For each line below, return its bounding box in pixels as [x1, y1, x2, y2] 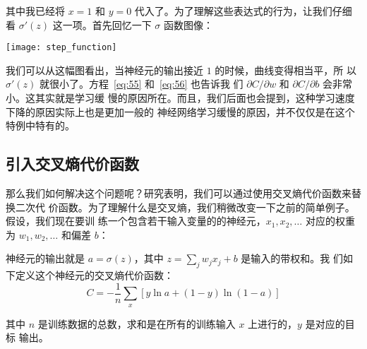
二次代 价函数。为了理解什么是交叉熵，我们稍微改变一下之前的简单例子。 [15, 199, 355, 214]
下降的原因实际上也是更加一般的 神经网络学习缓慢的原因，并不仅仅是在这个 [6, 104, 355, 119]
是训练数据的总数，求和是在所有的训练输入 [37, 316, 236, 331]
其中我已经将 [6, 4, 65, 18]
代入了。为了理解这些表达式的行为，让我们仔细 [134, 4, 352, 18]
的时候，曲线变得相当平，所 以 [215, 62, 356, 77]
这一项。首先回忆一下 [52, 17, 152, 32]
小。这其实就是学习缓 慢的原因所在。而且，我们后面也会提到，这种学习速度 [6, 90, 355, 105]
